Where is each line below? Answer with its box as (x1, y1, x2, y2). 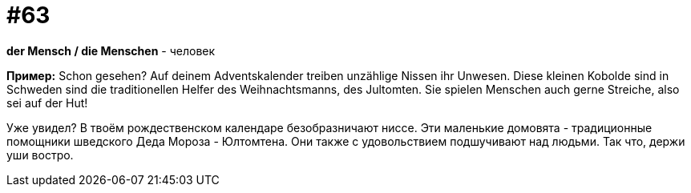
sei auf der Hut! (6, 95, 88, 110)
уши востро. (6, 147, 74, 162)
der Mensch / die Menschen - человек (6, 43, 216, 58)
